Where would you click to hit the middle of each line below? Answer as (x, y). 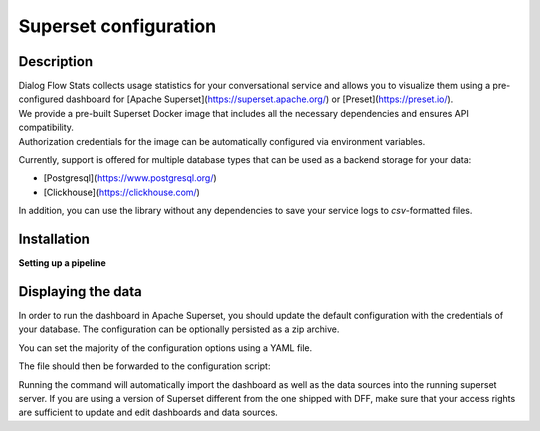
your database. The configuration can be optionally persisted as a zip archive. (179, 329)
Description (56, 61)
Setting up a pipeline (62, 263)
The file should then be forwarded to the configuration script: (144, 366)
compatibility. (46, 127)
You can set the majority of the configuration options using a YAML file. (165, 347)
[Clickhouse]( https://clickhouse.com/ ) (121, 192)
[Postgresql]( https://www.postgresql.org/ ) (130, 178)
